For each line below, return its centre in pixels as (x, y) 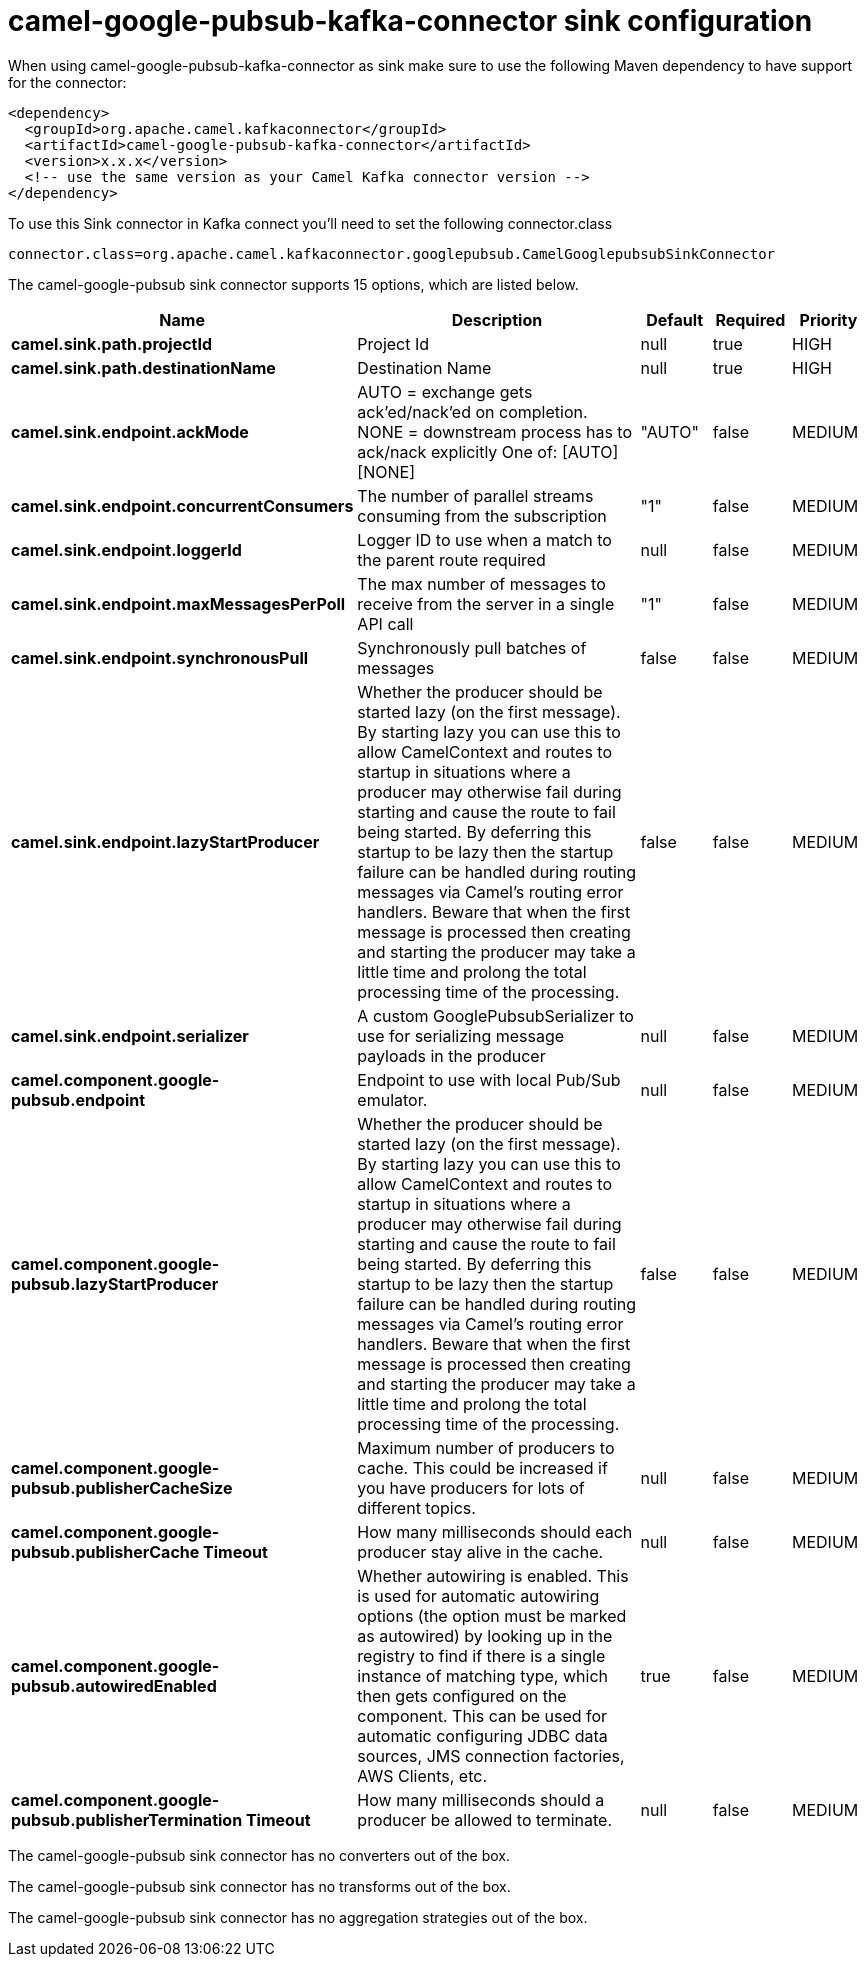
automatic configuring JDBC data (482, 1735)
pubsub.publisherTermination (127, 1819)
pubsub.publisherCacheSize (122, 1487)
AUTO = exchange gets (445, 391)
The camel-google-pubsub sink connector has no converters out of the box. (259, 1855)
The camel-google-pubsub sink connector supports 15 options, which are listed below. (293, 284)
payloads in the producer (451, 1055)
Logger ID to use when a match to (484, 539)
